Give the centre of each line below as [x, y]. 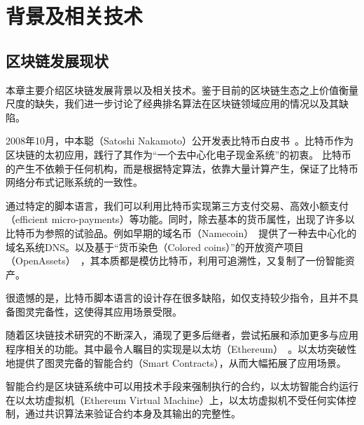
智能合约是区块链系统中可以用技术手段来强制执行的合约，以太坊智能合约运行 [182, 386]
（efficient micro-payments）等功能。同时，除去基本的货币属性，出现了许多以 [180, 219]
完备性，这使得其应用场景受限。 [108, 311]
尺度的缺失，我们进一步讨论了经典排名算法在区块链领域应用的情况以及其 [172, 103]
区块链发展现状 [57, 60]
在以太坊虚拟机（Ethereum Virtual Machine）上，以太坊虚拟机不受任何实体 [176, 399]
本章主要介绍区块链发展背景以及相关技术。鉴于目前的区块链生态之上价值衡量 [182, 89]
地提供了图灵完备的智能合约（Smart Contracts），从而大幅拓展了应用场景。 [176, 362]
